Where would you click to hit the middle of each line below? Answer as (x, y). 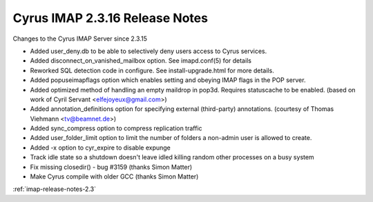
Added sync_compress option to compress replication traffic (116, 128)
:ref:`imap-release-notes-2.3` (55, 189)
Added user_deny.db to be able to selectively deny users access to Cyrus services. (149, 51)
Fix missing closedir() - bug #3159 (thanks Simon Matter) (111, 167)
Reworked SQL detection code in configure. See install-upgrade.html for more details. (152, 70)
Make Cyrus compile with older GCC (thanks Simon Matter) (114, 176)
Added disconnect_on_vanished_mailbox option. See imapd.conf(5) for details (141, 61)
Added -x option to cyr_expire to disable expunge (100, 148)
